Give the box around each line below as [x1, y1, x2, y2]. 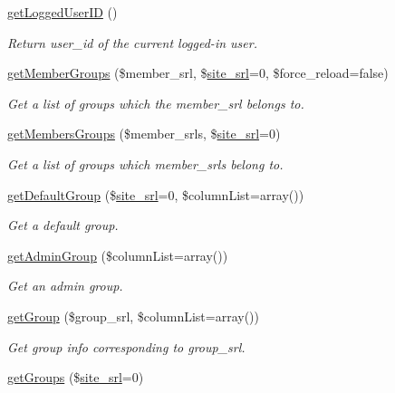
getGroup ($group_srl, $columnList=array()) [7, 306, 259, 325]
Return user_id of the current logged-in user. [7, 33, 257, 52]
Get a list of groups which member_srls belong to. [7, 154, 284, 173]
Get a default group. [7, 216, 119, 235]
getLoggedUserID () [7, 3, 118, 21]
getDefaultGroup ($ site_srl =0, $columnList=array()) [7, 185, 304, 204]
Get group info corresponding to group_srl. [7, 337, 246, 356]
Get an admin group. [7, 276, 123, 295]
